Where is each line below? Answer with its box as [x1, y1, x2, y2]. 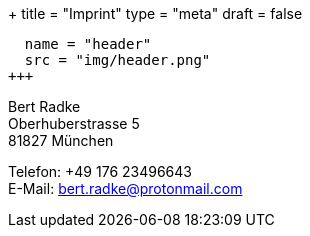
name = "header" [24, 36, 152, 52]
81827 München [8, 132, 114, 149]
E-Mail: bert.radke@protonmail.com [8, 180, 243, 197]
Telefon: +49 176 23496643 [8, 163, 192, 180]
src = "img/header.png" [24, 52, 211, 68]
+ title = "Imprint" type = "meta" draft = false [8, 5, 303, 22]
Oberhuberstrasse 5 [8, 115, 140, 132]
